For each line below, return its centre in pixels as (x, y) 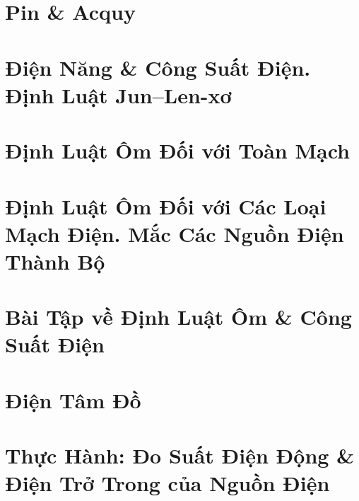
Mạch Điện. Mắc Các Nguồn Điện (175, 233)
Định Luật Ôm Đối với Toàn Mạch (177, 150)
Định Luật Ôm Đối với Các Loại (166, 206)
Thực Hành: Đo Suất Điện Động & (180, 455)
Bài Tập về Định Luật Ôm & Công (178, 317)
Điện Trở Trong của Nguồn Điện (167, 483)
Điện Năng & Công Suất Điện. (158, 67)
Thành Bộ (55, 261)
